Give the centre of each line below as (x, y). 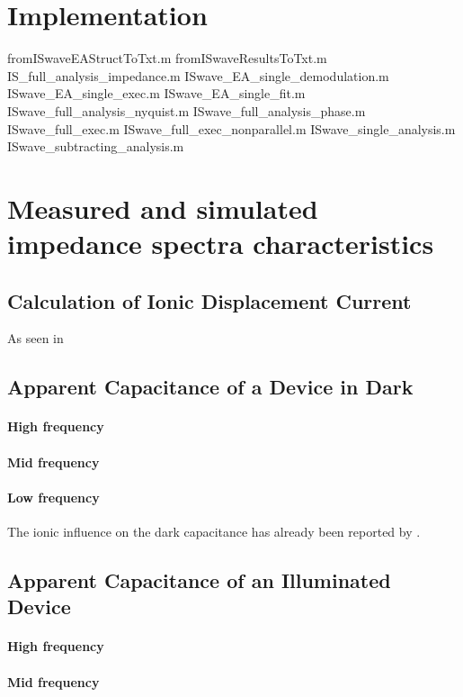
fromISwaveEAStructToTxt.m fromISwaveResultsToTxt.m (167, 58)
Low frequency (53, 497)
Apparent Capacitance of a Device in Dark (210, 387)
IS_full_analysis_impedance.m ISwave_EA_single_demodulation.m (198, 75)
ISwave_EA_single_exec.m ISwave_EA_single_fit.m (156, 93)
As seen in (36, 338)
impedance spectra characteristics (221, 244)
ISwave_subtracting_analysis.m (96, 146)
